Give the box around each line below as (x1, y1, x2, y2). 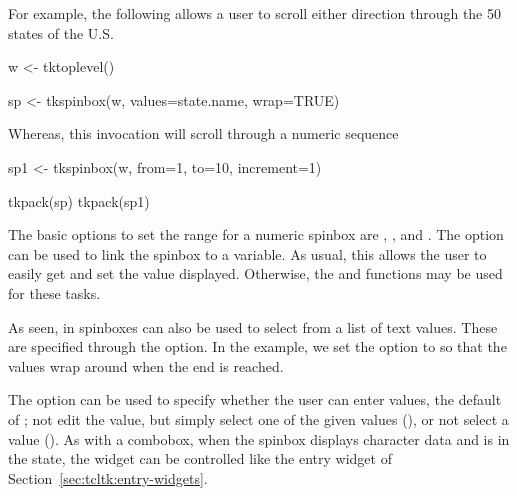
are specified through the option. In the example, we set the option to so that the (8, 336, 507, 357)
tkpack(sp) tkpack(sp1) (8, 190, 150, 211)
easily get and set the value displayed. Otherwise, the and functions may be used (8, 263, 503, 284)
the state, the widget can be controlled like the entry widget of (8, 448, 392, 469)
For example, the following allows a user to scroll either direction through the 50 (8, 3, 501, 23)
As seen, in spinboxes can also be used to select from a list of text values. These (8, 316, 498, 337)
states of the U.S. (8, 22, 114, 43)
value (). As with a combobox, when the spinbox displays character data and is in (8, 428, 510, 449)
